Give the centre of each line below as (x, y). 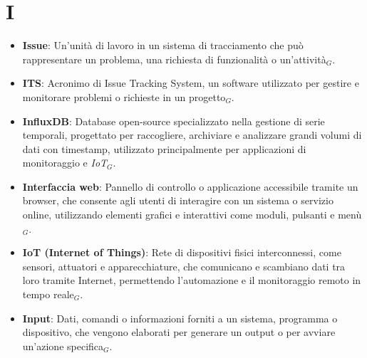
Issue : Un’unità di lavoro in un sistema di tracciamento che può (163, 45)
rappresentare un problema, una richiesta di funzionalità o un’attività (174, 59)
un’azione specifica (63, 346)
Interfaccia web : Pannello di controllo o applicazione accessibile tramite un (190, 186)
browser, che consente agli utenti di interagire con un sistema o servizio (178, 200)
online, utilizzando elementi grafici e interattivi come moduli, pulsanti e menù (192, 215)
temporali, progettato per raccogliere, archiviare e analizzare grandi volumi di (192, 135)
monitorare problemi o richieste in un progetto (124, 96)
